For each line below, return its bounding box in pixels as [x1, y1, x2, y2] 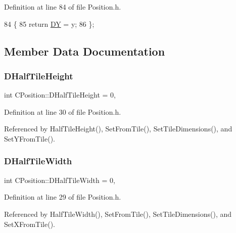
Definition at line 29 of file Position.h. [4, 192, 121, 202]
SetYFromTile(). [4, 133, 55, 144]
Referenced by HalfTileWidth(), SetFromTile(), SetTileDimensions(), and [4, 208, 232, 219]
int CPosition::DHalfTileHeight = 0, [4, 89, 116, 100]
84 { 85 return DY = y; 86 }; [4, 18, 95, 29]
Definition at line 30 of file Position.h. [4, 106, 121, 117]
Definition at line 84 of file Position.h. [4, 2, 121, 12]
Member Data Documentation [4, 43, 165, 59]
